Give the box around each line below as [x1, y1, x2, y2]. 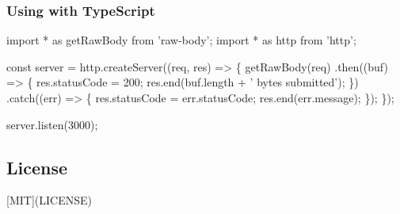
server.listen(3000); [6, 116, 98, 132]
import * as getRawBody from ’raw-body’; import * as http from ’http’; [6, 32, 356, 48]
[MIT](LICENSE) [6, 192, 92, 208]
